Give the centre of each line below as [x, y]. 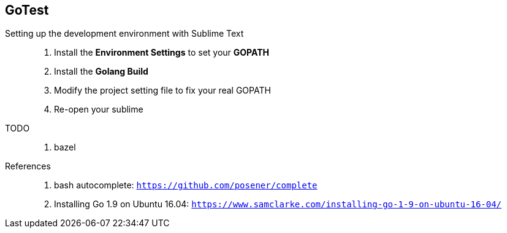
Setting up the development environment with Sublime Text [124, 34]
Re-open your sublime [99, 109]
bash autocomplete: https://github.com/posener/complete [186, 185]
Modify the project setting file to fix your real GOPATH [162, 91]
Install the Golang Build [101, 72]
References [28, 166]
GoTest [27, 10]
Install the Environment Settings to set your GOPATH [162, 53]
